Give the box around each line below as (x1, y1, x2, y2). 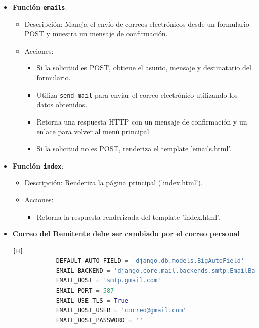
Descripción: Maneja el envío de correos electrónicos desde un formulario (24, 18, 249, 29)
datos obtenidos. (36, 99, 88, 110)
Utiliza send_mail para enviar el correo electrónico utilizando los (36, 89, 238, 100)
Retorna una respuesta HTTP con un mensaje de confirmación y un (36, 116, 247, 127)
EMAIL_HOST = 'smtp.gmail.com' (56, 277, 161, 284)
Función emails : (12, 2, 67, 12)
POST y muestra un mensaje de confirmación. (24, 28, 168, 39)
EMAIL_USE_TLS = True (56, 297, 128, 304)
